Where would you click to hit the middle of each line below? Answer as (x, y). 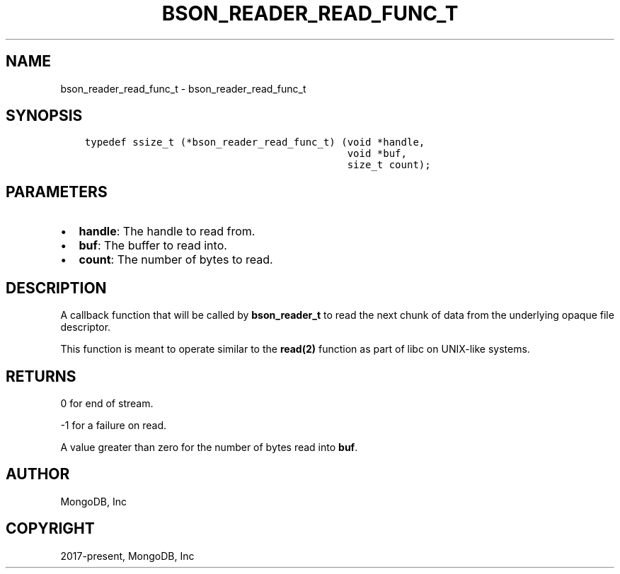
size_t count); (389, 165)
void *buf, (377, 154)
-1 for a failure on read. (114, 425)
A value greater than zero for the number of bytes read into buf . (209, 447)
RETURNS (41, 376)
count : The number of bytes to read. (176, 260)
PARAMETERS (57, 192)
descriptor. (86, 327)
